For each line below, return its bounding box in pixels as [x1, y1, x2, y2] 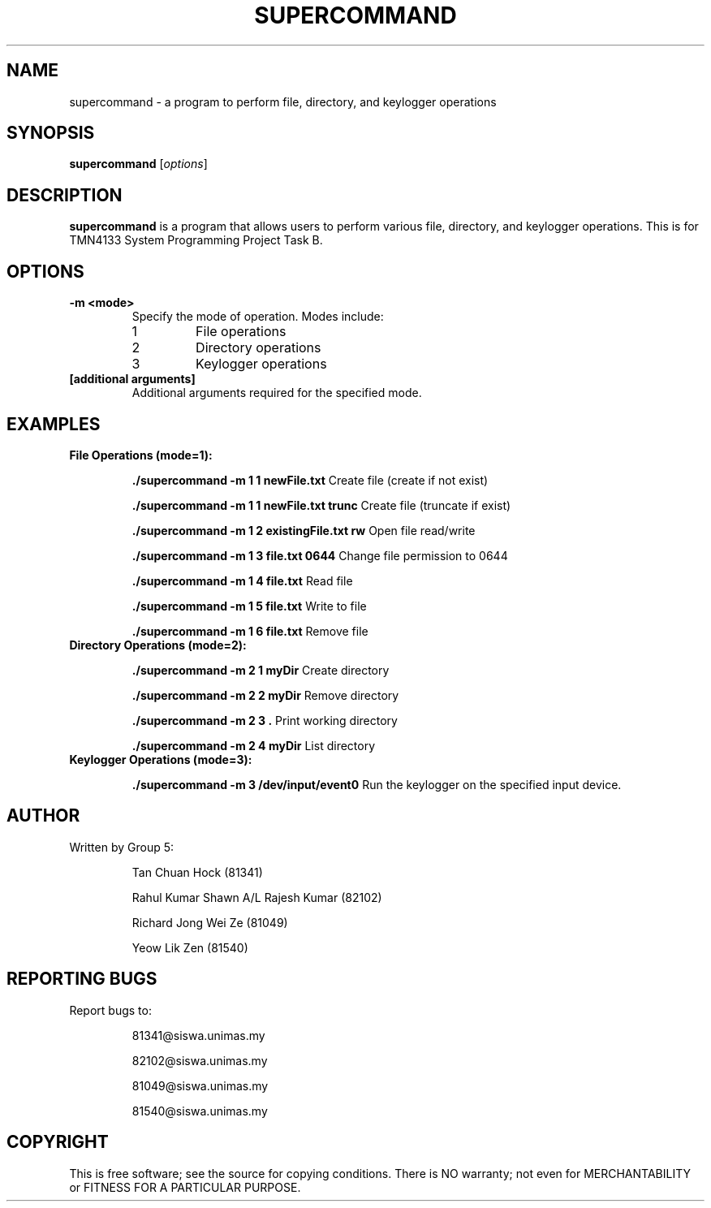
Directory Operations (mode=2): [69, 637, 247, 652]
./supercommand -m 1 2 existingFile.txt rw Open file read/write [131, 523, 476, 537]
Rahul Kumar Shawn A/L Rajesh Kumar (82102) [131, 890, 382, 904]
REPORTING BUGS [6, 969, 157, 990]
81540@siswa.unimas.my [131, 1103, 268, 1118]
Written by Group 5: [69, 839, 175, 854]
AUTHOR [6, 805, 80, 826]
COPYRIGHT [6, 1132, 109, 1153]
